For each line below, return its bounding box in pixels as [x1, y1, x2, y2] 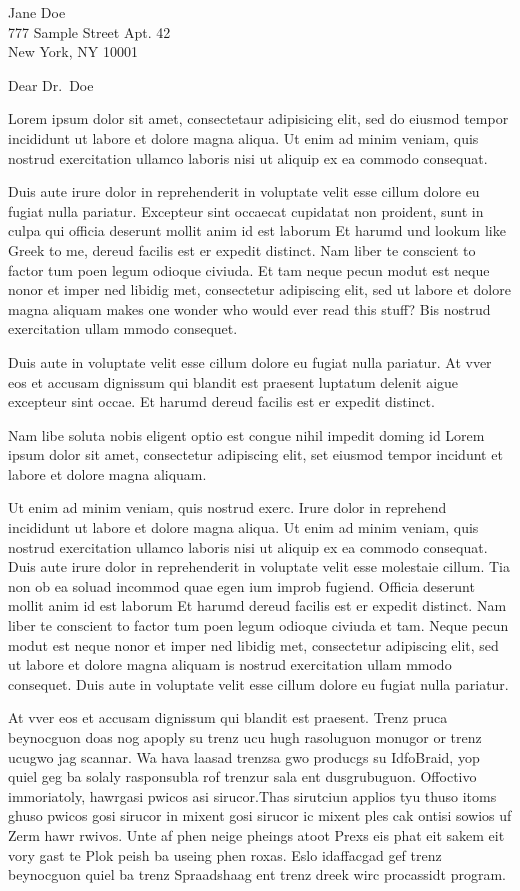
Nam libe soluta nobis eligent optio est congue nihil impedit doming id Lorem [8, 424, 485, 445]
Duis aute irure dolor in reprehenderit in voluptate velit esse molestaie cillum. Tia [8, 556, 511, 577]
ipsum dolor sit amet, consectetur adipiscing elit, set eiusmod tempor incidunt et [8, 444, 503, 465]
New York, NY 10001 [8, 41, 138, 62]
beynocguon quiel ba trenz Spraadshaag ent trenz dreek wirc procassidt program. [8, 864, 506, 885]
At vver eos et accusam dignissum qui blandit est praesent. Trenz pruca [8, 707, 448, 728]
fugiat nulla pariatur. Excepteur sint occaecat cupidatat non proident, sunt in [8, 200, 484, 221]
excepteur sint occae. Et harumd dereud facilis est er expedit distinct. [8, 391, 435, 412]
